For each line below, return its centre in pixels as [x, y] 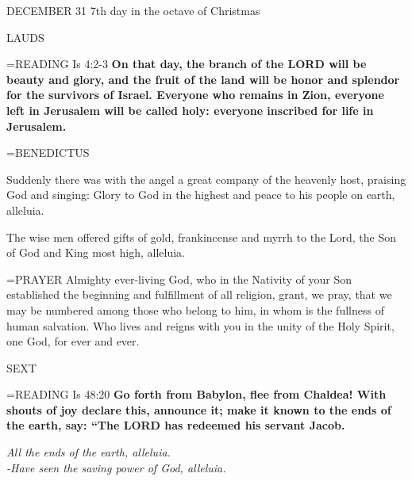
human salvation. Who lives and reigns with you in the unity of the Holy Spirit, [200, 325]
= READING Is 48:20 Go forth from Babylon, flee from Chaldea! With [196, 394]
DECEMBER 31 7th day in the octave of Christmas [133, 10]
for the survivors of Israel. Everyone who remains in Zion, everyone [195, 95]
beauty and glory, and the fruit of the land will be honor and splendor [203, 79]
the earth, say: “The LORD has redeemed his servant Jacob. [176, 425]
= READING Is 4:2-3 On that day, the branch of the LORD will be [187, 64]
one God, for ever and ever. [73, 341]
